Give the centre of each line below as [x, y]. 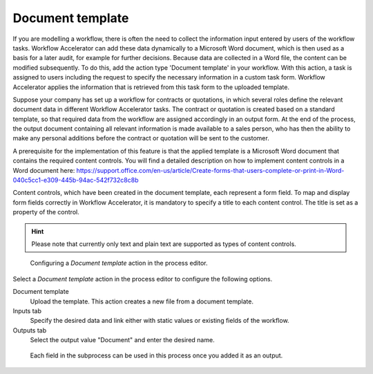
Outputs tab [30, 330]
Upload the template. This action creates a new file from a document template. [142, 301]
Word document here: [44, 170]
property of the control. [46, 212]
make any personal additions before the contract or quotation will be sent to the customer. [141, 138]
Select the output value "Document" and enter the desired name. [122, 340]
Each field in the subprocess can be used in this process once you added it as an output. [156, 355]
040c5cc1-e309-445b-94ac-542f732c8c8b [76, 180]
